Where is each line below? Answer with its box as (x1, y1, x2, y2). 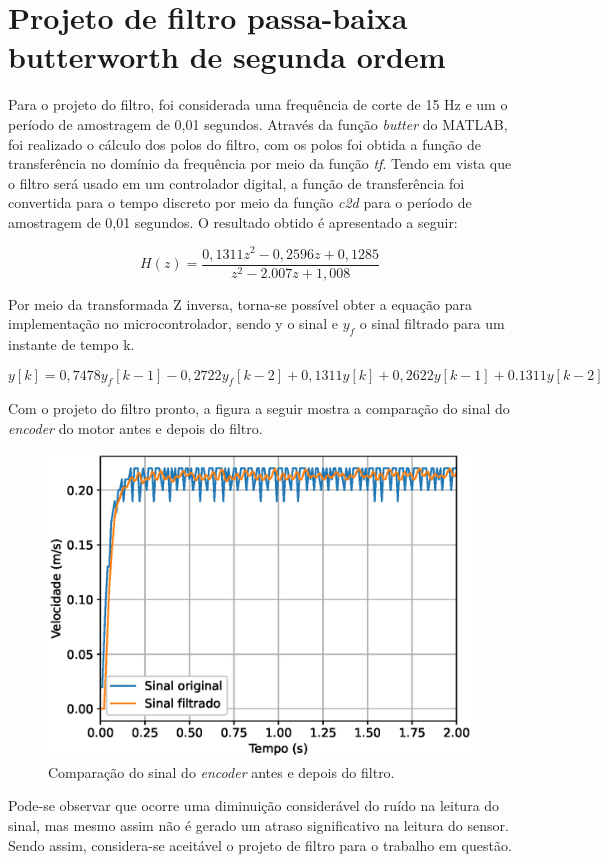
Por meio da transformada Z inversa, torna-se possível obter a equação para (8, 293, 473, 314)
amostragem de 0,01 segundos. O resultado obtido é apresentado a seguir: (8, 211, 458, 232)
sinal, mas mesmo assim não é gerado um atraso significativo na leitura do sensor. (8, 814, 509, 835)
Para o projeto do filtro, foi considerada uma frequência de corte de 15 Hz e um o (8, 94, 508, 115)
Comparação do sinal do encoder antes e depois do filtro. (48, 761, 395, 782)
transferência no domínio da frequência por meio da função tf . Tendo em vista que (8, 153, 512, 174)
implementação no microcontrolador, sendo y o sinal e (8, 313, 339, 334)
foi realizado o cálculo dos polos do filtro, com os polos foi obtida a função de (8, 133, 481, 154)
